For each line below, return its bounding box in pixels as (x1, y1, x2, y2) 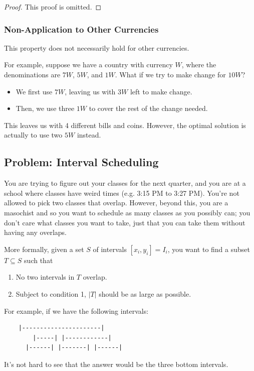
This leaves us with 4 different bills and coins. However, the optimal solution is (4, 119, 246, 130)
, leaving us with (65, 86, 116, 96)
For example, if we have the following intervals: (4, 305, 149, 316)
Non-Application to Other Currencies (4, 23, 159, 35)
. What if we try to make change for (115, 69, 226, 79)
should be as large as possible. (99, 288, 191, 299)
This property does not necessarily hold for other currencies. (4, 42, 189, 53)
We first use (16, 86, 53, 96)
